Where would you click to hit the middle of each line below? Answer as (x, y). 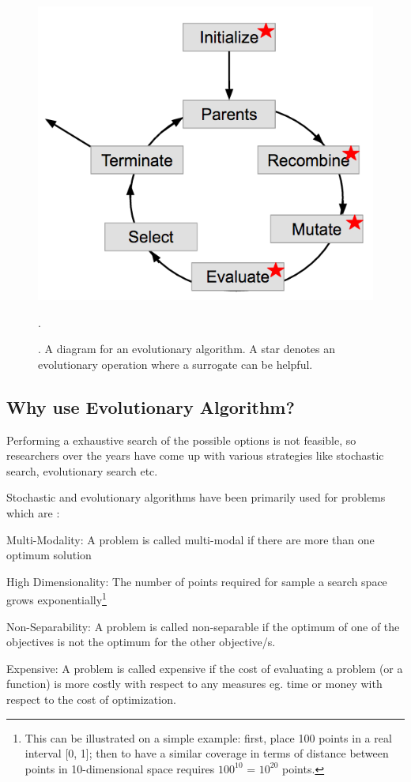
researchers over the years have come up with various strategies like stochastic (195, 455)
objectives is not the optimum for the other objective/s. (141, 642)
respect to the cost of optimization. (91, 699)
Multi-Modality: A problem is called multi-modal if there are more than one (190, 539)
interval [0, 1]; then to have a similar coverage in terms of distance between (207, 753)
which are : (33, 512)
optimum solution (49, 555)
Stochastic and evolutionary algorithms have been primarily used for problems (196, 497)
